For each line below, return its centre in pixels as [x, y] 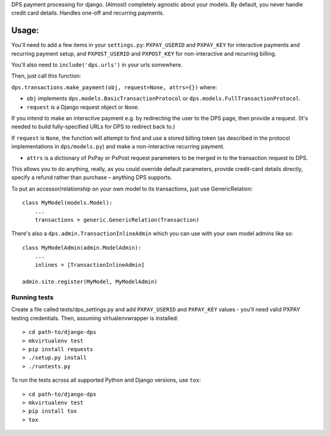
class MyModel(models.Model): [68, 203]
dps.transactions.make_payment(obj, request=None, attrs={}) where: [114, 87]
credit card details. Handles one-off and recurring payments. [88, 13]
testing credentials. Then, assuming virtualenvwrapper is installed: [95, 318]
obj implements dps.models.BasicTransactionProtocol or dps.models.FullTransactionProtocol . [163, 98]
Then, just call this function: [46, 76]
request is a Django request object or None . [83, 107]
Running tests [32, 297]
